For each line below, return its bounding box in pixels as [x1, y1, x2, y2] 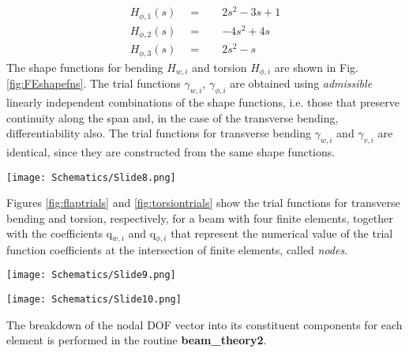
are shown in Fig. [274, 58, 358, 75]
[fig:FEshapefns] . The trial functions [6, 75, 181, 92]
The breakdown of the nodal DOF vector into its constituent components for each [6, 316, 403, 332]
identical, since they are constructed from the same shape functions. [6, 143, 336, 160]
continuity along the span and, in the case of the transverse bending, [6, 109, 339, 126]
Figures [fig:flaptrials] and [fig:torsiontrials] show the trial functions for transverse [6, 194, 400, 211]
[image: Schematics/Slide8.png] [6, 171, 176, 183]
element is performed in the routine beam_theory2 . [6, 332, 267, 348]
